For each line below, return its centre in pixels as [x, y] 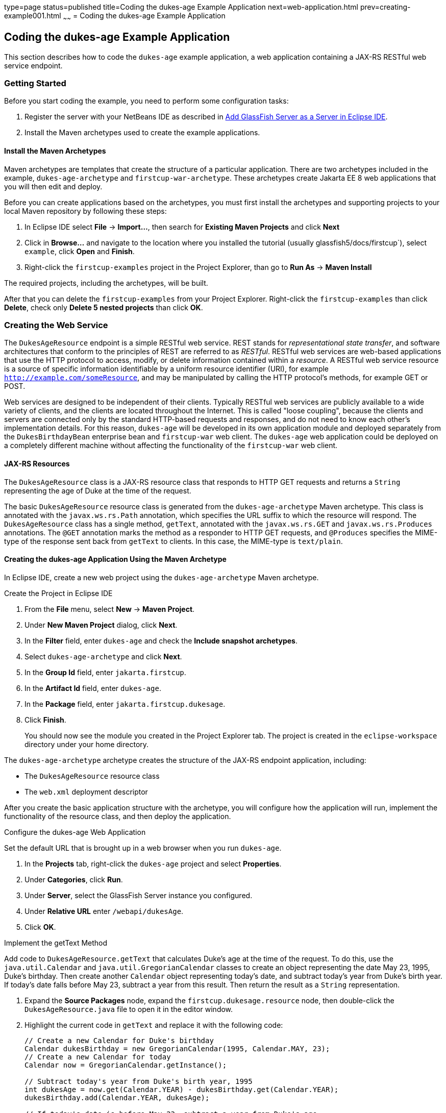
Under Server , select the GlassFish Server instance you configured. [139, 895]
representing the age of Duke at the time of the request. [98, 490]
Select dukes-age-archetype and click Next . [103, 656]
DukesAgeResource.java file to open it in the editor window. [129, 1009]
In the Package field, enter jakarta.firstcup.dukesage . [125, 704]
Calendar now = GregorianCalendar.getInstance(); [126, 1065]
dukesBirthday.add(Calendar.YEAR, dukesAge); [117, 1097]
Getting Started [35, 83]
